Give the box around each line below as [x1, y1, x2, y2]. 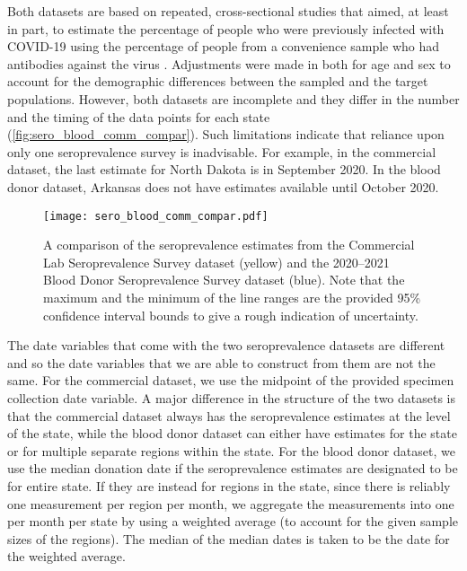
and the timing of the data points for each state [7, 107, 270, 126]
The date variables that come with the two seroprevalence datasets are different [7, 336, 445, 355]
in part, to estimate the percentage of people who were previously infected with [7, 19, 445, 38]
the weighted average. [7, 547, 126, 566]
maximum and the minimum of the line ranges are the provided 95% [43, 287, 421, 306]
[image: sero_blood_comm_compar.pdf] [43, 209, 269, 223]
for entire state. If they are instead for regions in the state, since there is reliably [7, 476, 451, 495]
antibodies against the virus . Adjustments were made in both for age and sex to [7, 54, 451, 73]
